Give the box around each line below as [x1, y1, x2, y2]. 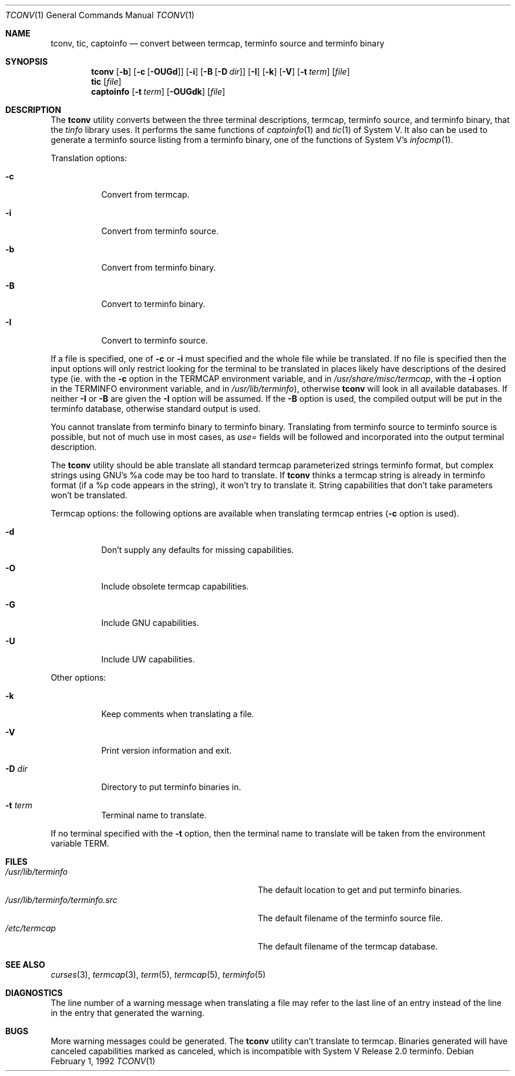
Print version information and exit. [101, 745, 232, 755]
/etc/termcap [5, 923, 56, 933]
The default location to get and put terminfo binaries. [258, 885, 462, 895]
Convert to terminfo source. [101, 335, 208, 345]
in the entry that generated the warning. [51, 1008, 205, 1018]
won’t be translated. [51, 490, 127, 500]
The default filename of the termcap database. [258, 941, 438, 951]
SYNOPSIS [5, 56, 48, 66]
